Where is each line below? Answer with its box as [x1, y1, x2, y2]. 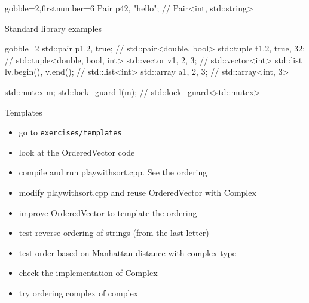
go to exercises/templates [19, 126, 122, 138]
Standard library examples [5, 22, 102, 34]
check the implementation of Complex [19, 266, 158, 279]
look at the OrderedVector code [19, 146, 135, 158]
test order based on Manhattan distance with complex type [19, 246, 236, 259]
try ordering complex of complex [19, 286, 139, 299]
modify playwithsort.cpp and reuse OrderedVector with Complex [19, 186, 256, 198]
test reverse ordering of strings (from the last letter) [19, 226, 209, 239]
